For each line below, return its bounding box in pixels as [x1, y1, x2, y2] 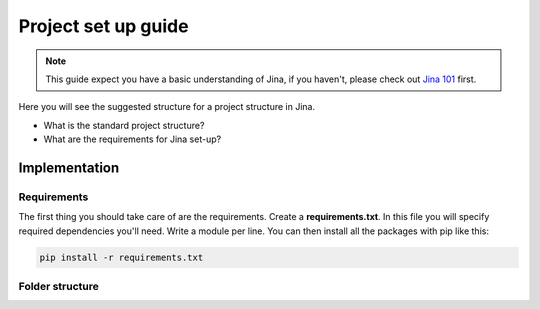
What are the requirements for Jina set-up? [43, 133, 222, 145]
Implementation [18, 159, 120, 176]
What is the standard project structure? [43, 119, 205, 131]
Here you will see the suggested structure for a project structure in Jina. [18, 101, 316, 113]
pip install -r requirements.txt [39, 251, 204, 263]
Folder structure [18, 280, 99, 293]
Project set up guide [18, 15, 189, 37]
